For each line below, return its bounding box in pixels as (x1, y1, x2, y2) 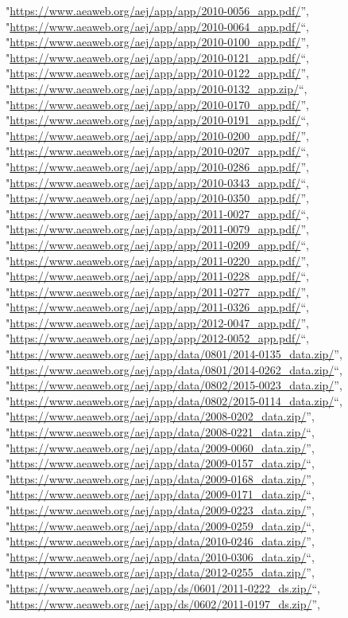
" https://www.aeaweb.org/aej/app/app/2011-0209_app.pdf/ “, (6, 236, 309, 252)
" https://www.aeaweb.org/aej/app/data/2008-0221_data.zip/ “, (6, 424, 315, 440)
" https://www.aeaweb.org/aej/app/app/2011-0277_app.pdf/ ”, (6, 283, 309, 299)
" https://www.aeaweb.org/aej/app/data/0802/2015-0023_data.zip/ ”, (6, 377, 342, 393)
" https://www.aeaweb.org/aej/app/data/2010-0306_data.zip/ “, (6, 548, 315, 565)
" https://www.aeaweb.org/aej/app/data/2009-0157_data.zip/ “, (6, 455, 315, 471)
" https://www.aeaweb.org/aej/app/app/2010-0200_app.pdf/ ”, (6, 127, 309, 143)
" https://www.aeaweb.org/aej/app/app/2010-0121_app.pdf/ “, (6, 49, 309, 65)
